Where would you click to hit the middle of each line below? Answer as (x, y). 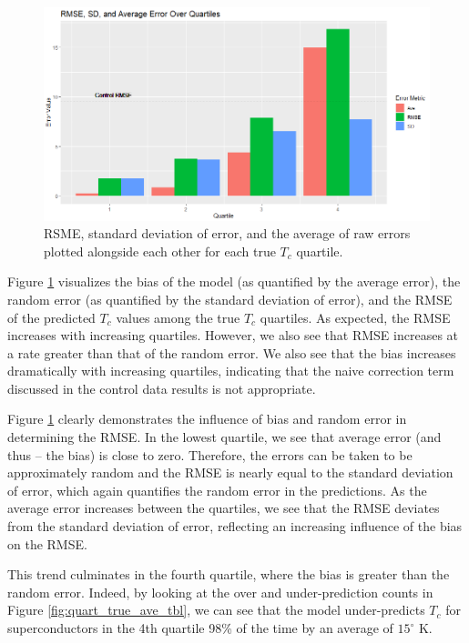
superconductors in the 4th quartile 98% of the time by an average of (200, 628)
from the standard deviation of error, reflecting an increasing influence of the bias (235, 526)
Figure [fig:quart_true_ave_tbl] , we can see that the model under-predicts (216, 610)
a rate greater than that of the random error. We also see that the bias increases (232, 352)
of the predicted (51, 317)
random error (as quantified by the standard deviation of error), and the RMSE (230, 299)
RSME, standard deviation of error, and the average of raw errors (227, 233)
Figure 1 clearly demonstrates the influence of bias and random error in (207, 419)
